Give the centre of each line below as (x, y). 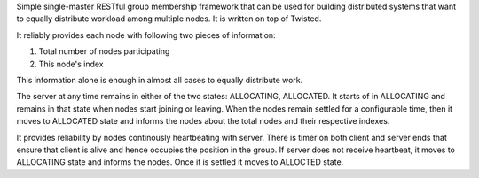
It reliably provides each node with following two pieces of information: (146, 35)
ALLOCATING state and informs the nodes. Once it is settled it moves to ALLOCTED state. (180, 162)
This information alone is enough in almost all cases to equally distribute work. (160, 80)
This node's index (71, 64)
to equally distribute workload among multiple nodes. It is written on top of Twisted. (169, 19)
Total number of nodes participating (104, 51)
